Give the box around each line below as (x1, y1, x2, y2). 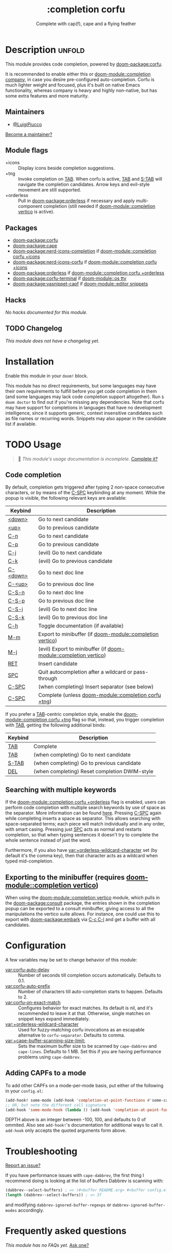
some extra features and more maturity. (5, 92, 89, 99)
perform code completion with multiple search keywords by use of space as (5, 805, 166, 811)
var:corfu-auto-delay (5, 967, 50, 973)
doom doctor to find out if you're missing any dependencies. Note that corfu (5, 399, 165, 405)
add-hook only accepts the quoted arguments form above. (5, 1127, 127, 1133)
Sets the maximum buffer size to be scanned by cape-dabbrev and (18, 1043, 157, 1049)
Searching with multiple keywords (5, 785, 117, 794)
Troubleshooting (5, 1145, 78, 1157)
